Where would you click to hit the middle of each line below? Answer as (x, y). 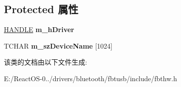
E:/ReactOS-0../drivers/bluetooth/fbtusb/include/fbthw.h (90, 78)
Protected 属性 (41, 9)
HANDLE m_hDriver (39, 29)
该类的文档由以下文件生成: (45, 62)
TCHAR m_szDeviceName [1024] (58, 45)
